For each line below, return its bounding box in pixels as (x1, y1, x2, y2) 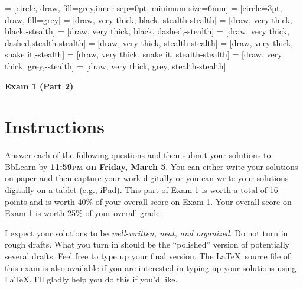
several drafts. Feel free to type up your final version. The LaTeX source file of (5, 250, 291, 262)
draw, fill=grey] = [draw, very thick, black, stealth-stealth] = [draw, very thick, (5, 13, 292, 25)
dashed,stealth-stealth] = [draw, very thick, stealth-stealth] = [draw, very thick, (5, 36, 294, 49)
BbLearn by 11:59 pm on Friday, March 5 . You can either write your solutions (5, 160, 298, 172)
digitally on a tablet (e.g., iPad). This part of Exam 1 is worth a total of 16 (5, 184, 278, 196)
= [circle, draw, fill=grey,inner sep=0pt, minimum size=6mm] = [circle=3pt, (5, 2, 282, 14)
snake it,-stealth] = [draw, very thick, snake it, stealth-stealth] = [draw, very (5, 48, 282, 60)
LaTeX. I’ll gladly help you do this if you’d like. (5, 273, 178, 285)
